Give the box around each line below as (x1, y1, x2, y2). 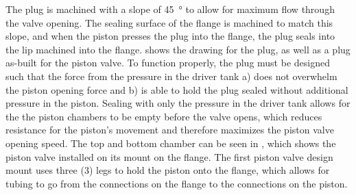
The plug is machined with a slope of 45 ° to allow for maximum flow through (5, 2, 335, 16)
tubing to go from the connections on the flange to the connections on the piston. (5, 176, 348, 190)
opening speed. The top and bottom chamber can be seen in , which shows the (5, 135, 336, 150)
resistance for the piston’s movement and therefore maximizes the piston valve (5, 122, 334, 137)
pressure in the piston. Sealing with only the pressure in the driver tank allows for (5, 96, 351, 110)
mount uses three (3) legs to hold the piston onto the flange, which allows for (5, 163, 330, 177)
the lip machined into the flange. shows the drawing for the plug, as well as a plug (5, 42, 351, 56)
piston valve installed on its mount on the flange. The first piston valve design (5, 149, 333, 164)
